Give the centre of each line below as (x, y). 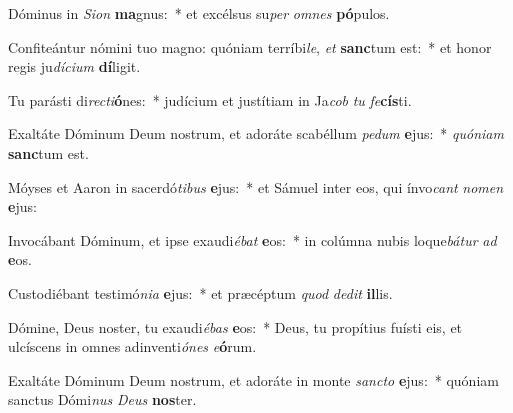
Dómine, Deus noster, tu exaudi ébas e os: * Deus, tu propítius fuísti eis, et (235, 326)
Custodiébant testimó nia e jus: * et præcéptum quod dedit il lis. (200, 292)
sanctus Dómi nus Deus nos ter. (102, 399)
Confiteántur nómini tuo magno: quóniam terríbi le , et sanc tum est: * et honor (250, 46)
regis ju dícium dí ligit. (74, 66)
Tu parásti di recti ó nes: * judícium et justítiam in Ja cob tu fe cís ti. (210, 99)
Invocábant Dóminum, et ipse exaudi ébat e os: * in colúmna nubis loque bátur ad (252, 239)
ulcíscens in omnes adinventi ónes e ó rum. (132, 346)
